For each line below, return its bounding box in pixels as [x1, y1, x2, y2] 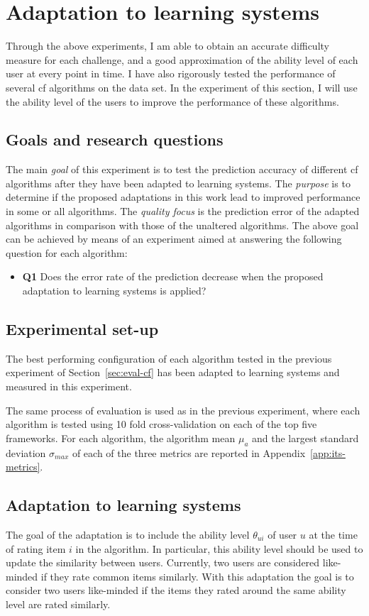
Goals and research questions [6, 128, 224, 150]
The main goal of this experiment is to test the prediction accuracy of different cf [6, 162, 358, 177]
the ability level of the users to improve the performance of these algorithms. [6, 94, 339, 109]
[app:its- [310, 445, 346, 460]
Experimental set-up [6, 318, 159, 340]
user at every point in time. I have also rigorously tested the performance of [6, 66, 336, 81]
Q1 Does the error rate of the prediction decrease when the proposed [22, 269, 324, 284]
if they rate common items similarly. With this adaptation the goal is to [40, 568, 354, 583]
